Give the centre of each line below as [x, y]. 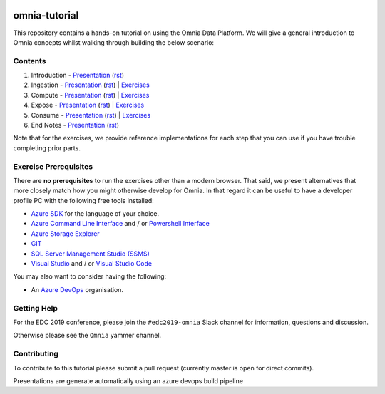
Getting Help [36, 308]
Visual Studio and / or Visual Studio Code [92, 264]
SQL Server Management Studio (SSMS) [90, 254]
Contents [30, 61]
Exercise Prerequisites [53, 166]
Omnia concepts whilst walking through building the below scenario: [113, 42]
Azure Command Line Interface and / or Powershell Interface [120, 224]
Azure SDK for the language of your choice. [95, 214]
